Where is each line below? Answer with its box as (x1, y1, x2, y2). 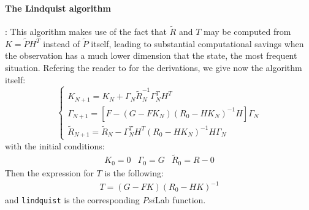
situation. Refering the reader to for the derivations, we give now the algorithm (5, 61, 302, 74)
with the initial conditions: (5, 139, 105, 152)
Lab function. (154, 193, 206, 206)
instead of (43, 37, 80, 50)
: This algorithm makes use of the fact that (5, 25, 167, 38)
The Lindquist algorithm (5, 1, 111, 14)
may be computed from (203, 25, 291, 38)
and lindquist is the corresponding (5, 193, 140, 206)
